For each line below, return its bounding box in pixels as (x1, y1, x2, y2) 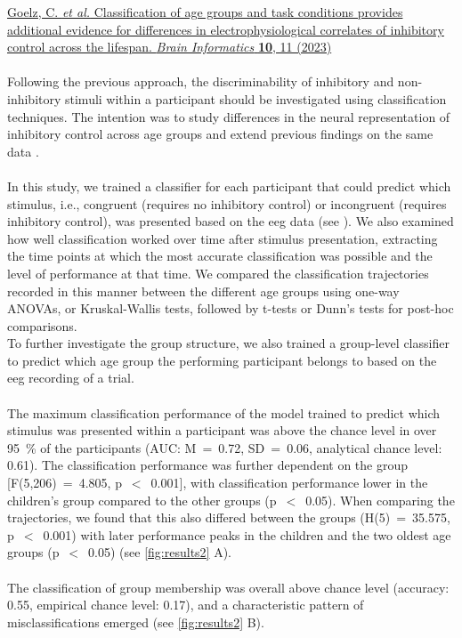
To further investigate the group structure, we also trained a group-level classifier (7, 334, 450, 352)
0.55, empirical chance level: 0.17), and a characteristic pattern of (7, 595, 364, 614)
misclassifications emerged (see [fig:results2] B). (7, 612, 264, 631)
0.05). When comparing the (305, 490, 455, 509)
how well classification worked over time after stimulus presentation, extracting (7, 229, 438, 247)
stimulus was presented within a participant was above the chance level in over (7, 421, 437, 440)
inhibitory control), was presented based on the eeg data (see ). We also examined (7, 212, 454, 230)
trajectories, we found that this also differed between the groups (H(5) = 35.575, (7, 508, 450, 527)
